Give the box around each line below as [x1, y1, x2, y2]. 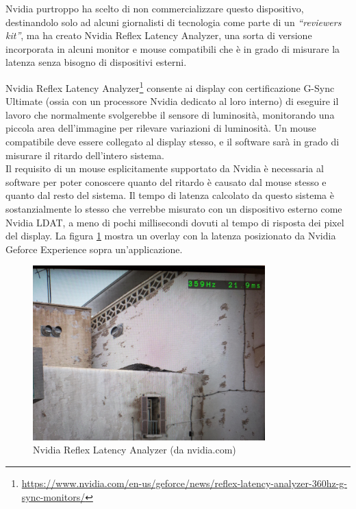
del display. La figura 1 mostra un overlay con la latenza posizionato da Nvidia [5, 228, 336, 243]
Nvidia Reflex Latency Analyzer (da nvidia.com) [33, 442, 236, 457]
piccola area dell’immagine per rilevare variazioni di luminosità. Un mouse [5, 121, 316, 135]
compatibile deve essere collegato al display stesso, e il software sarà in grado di [5, 134, 340, 148]
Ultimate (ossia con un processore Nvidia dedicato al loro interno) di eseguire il [5, 94, 339, 108]
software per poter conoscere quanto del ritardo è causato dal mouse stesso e [5, 174, 327, 189]
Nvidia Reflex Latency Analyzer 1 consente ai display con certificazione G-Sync [5, 78, 335, 95]
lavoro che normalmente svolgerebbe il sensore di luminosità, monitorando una [5, 107, 335, 121]
